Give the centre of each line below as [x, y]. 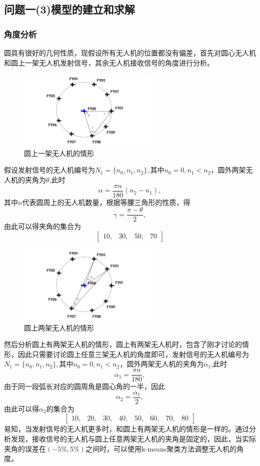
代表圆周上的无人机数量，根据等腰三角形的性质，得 [106, 202]
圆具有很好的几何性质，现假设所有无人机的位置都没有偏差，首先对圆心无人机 [130, 52]
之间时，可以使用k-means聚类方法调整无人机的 [161, 448]
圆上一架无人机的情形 [59, 153]
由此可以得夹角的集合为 [42, 226]
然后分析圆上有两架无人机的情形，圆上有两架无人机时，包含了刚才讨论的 [123, 344]
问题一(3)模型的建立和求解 [69, 9]
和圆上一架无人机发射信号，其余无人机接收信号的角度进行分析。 [109, 62]
